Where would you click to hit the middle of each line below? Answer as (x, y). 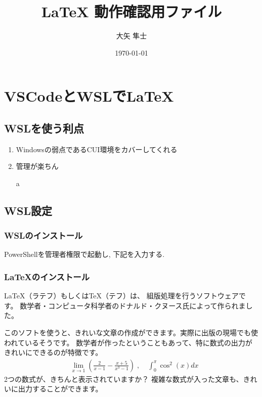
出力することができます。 (60, 389)
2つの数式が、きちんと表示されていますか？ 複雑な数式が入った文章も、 (124, 379)
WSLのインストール (43, 235)
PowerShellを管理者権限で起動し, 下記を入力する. (84, 254)
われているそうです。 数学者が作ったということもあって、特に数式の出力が (128, 342)
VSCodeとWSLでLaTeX (89, 96)
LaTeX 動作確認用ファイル (132, 11)
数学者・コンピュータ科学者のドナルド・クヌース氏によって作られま (133, 305)
